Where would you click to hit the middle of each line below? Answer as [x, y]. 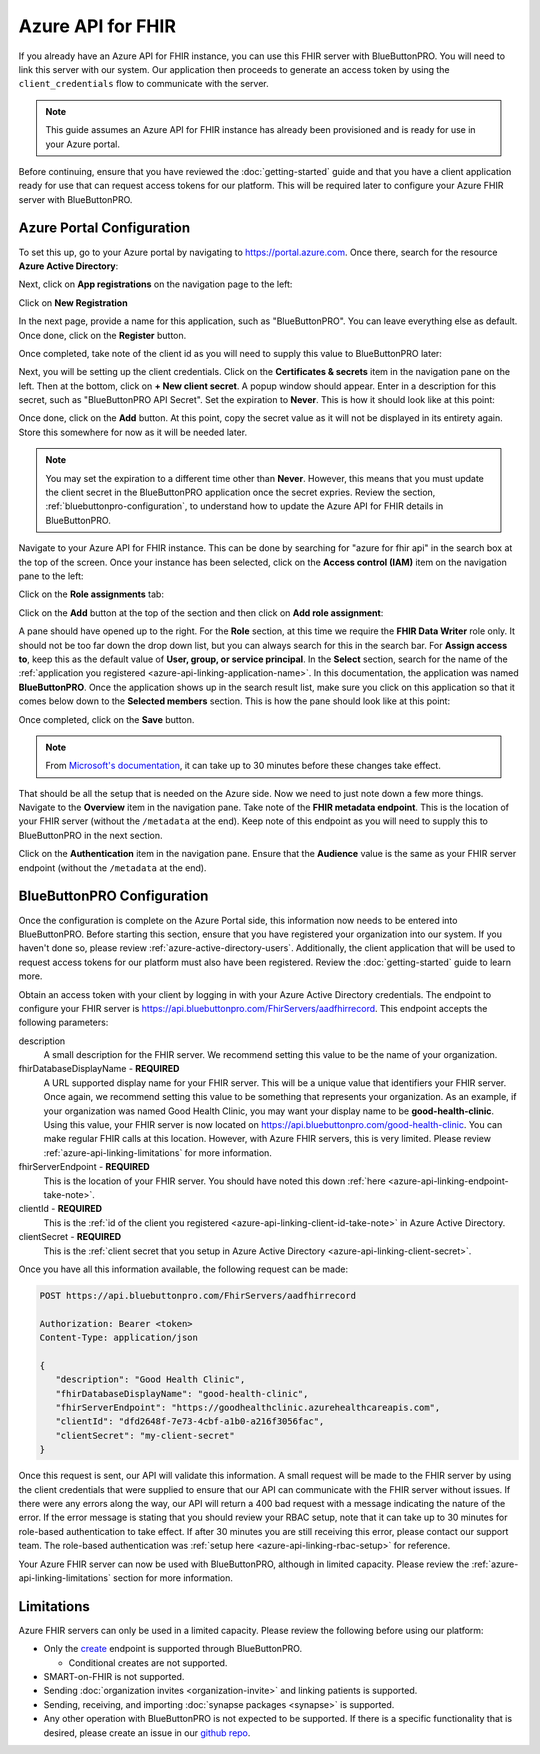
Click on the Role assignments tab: [91, 594]
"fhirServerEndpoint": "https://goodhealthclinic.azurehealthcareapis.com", [248, 1408]
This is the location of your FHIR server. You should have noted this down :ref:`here [214, 1181]
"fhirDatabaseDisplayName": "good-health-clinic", [182, 1393]
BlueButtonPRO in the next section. [91, 835]
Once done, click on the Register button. [102, 335]
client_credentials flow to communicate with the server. [143, 84]
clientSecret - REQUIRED [70, 1237]
